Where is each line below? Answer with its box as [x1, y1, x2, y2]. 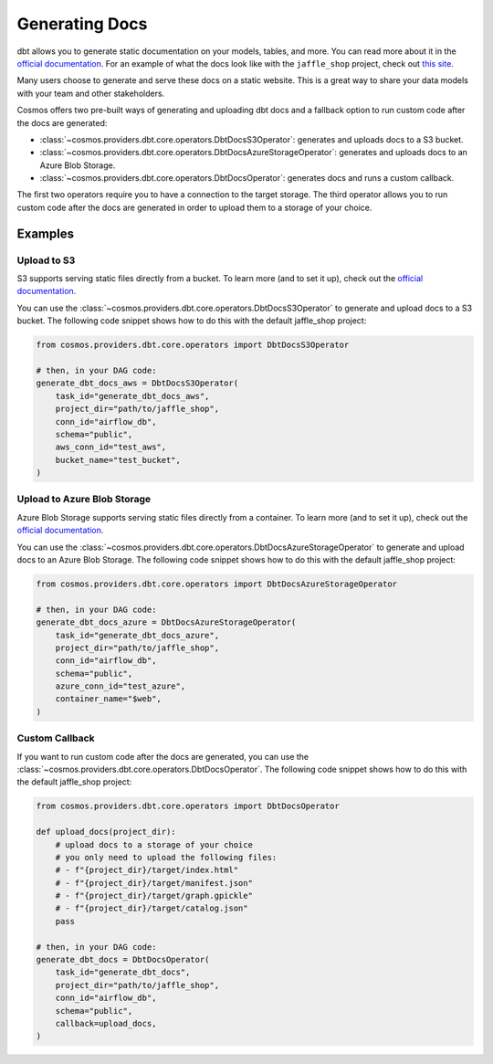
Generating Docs [16, 14, 148, 34]
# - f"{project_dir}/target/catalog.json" [55, 903, 248, 913]
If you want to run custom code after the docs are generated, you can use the [16, 751, 309, 762]
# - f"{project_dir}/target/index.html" [55, 865, 239, 876]
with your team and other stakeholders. [16, 88, 165, 99]
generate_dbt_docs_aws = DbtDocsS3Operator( [36, 378, 239, 388]
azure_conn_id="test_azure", [55, 681, 186, 691]
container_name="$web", [55, 694, 162, 704]
